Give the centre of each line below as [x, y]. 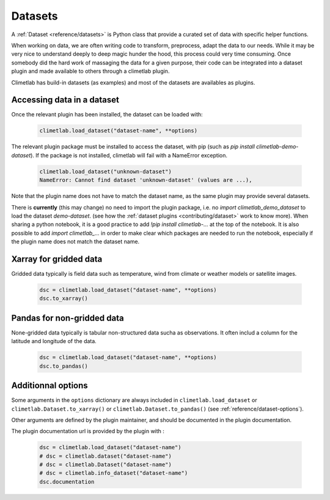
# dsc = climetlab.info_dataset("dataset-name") [114, 473]
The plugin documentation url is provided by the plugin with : [88, 431]
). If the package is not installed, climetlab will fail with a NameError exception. [129, 155]
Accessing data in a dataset [65, 100]
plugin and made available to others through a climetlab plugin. [90, 71]
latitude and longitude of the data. [54, 341]
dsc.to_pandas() [64, 366]
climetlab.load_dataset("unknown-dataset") [106, 171]
